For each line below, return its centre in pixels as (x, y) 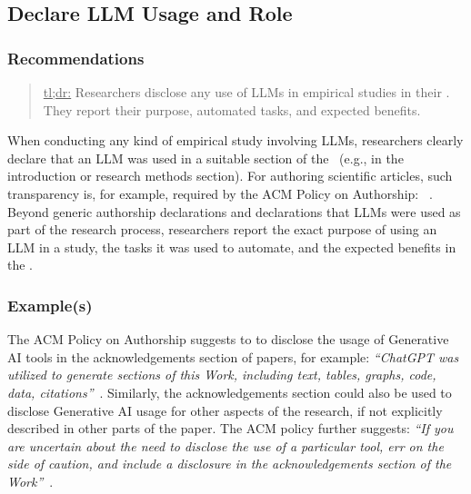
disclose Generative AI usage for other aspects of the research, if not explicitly (225, 410)
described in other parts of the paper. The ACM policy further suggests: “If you (230, 428)
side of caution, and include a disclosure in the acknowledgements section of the (230, 464)
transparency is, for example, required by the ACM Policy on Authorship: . (220, 193)
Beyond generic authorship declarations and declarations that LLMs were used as (234, 211)
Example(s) (50, 305)
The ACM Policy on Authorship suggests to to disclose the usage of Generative (228, 339)
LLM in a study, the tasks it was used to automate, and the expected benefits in (232, 247)
